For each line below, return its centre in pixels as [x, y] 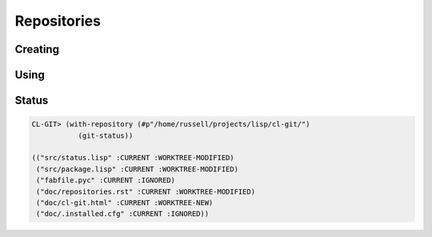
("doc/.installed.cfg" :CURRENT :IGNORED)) [123, 214]
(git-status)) [106, 135]
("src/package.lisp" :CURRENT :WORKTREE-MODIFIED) [138, 169]
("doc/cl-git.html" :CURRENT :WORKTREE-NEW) [125, 203]
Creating [37, 49]
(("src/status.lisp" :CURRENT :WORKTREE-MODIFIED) [133, 158]
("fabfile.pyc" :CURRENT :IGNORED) [106, 181]
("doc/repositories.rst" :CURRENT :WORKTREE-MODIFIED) [146, 191]
